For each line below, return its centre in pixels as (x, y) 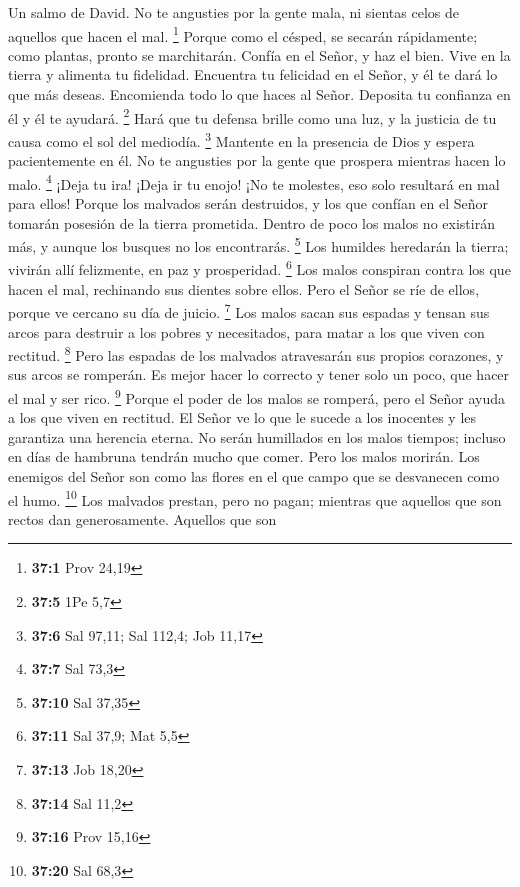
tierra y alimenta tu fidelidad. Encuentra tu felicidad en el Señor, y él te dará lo (253, 74)
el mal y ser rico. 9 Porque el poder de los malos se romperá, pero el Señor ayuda (257, 396)
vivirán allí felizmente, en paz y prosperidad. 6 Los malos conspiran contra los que (259, 268)
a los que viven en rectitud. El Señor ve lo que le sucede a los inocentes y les (242, 417)
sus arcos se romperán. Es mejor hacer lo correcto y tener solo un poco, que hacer (259, 374)
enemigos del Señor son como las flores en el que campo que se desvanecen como (254, 475)
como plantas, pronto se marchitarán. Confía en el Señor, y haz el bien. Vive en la (259, 54)
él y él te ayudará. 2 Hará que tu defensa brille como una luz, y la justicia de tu (252, 116)
